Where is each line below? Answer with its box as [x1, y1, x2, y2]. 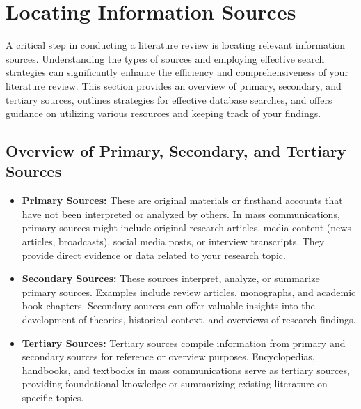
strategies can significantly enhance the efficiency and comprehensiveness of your [6, 65, 348, 79]
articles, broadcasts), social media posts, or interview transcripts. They [22, 234, 325, 249]
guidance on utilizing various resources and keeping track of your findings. [6, 106, 321, 121]
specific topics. [22, 390, 84, 404]
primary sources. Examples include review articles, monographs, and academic [22, 284, 356, 299]
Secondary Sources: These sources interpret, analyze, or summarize [22, 271, 320, 286]
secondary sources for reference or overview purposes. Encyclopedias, [22, 349, 315, 364]
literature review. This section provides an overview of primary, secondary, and [6, 78, 342, 93]
